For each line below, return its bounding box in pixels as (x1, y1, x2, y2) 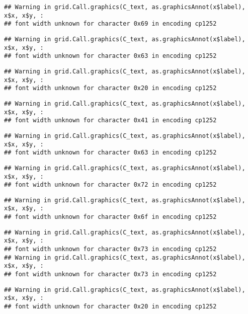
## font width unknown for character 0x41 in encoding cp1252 (4, 117, 217, 124)
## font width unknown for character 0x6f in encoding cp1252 (4, 213, 217, 221)
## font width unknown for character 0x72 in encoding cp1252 (4, 181, 217, 189)
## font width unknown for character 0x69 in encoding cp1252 (4, 20, 217, 28)
